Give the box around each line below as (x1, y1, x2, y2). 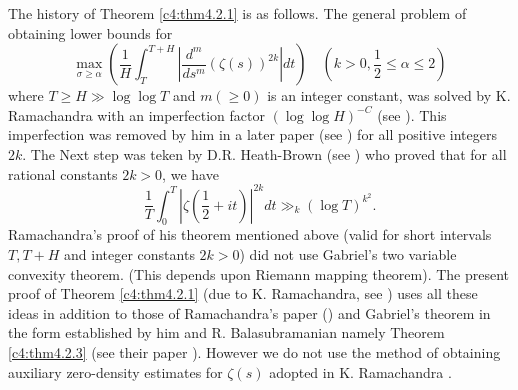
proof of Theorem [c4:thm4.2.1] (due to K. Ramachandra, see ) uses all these (8, 283, 478, 304)
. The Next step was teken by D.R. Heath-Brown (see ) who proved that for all (22, 143, 507, 164)
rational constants (8, 163, 118, 184)
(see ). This (377, 104, 447, 125)
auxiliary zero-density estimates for (8, 361, 223, 382)
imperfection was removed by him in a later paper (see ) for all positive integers (8, 124, 497, 145)
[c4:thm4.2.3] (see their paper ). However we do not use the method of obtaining (8, 342, 501, 363)
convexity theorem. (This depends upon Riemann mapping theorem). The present (8, 263, 510, 284)
